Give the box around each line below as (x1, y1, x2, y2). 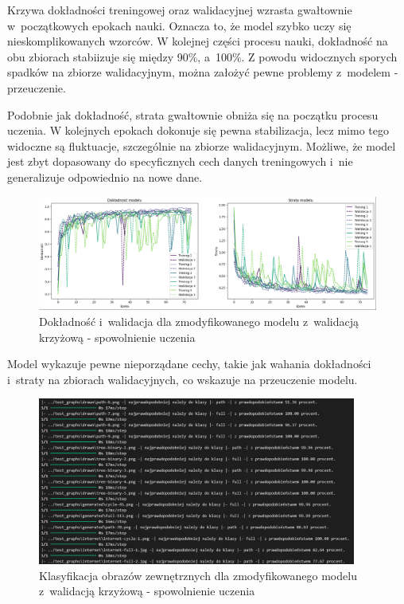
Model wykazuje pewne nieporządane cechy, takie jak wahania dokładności (7, 355, 371, 372)
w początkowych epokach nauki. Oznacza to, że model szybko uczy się (7, 17, 352, 33)
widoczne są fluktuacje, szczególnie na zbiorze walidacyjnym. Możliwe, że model (7, 137, 396, 154)
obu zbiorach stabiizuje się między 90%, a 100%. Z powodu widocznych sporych (7, 48, 398, 65)
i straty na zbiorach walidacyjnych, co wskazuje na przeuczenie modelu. (7, 371, 358, 387)
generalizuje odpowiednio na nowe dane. (7, 168, 203, 185)
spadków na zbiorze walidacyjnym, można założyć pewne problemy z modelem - (7, 64, 398, 80)
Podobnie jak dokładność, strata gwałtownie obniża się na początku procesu (7, 106, 379, 123)
